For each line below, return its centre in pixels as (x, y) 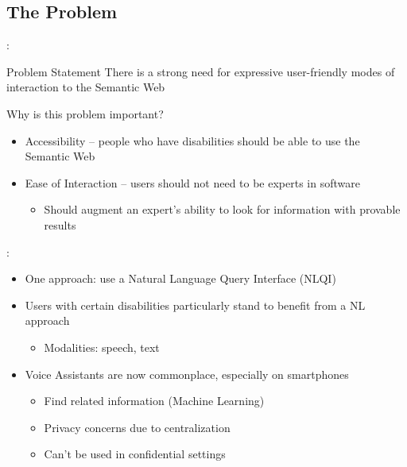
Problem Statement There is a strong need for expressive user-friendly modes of (201, 71)
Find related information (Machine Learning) (154, 401)
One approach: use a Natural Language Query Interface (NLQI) (180, 278)
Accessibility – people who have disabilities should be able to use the (192, 140)
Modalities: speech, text (102, 347)
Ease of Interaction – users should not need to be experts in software (192, 182)
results (60, 224)
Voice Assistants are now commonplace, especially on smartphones (187, 374)
